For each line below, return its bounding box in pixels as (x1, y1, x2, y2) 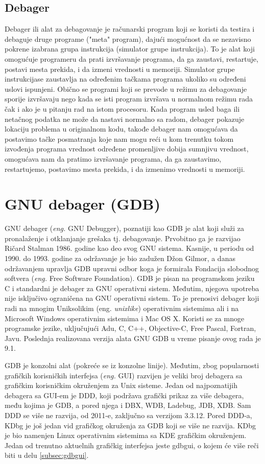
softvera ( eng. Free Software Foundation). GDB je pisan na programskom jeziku (5, 273, 255, 283)
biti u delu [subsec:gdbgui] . (5, 450, 89, 460)
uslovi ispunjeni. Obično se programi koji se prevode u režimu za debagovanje (5, 83, 247, 94)
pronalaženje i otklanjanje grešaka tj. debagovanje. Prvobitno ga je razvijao (5, 233, 240, 243)
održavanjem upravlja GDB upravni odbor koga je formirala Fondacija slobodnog (5, 263, 259, 273)
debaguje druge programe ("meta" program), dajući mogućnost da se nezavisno (5, 33, 251, 44)
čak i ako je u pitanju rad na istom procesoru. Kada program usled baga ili (5, 103, 240, 114)
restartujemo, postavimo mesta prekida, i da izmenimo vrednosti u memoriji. (5, 163, 245, 174)
